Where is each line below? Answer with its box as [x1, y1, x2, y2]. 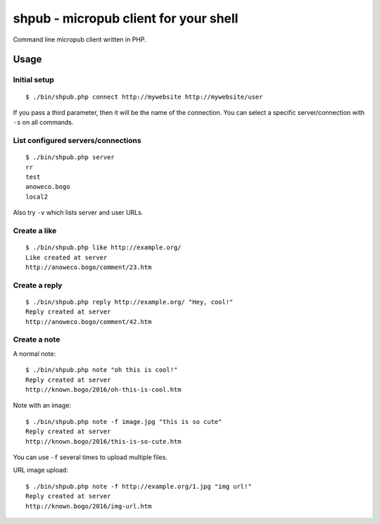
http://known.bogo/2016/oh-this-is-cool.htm [25, 385, 182, 394]
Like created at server [25, 254, 108, 261]
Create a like [13, 225, 57, 235]
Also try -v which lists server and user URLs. [13, 208, 144, 217]
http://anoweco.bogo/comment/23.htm [25, 263, 152, 271]
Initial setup [13, 75, 54, 85]
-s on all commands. [13, 118, 74, 127]
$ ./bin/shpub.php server [25, 154, 115, 161]
